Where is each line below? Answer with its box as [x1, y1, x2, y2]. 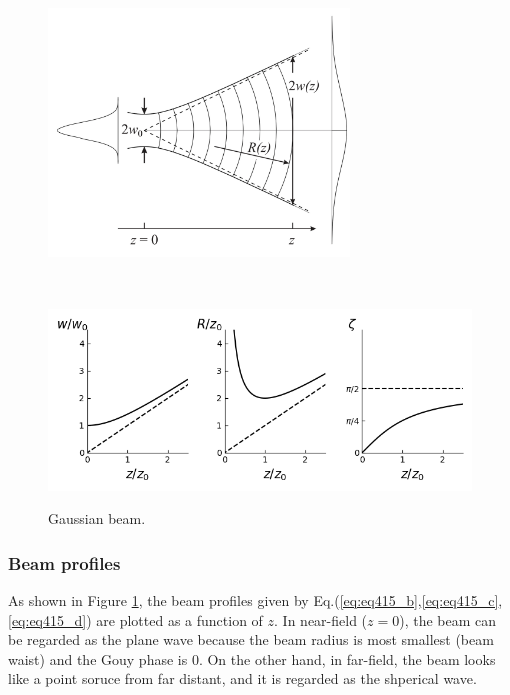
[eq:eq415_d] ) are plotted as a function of [8, 609, 263, 630]
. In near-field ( [274, 609, 368, 630]
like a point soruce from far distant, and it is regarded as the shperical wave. [8, 668, 477, 689]
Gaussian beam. [48, 508, 146, 529]
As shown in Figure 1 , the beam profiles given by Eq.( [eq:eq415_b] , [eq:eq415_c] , [8, 589, 503, 610]
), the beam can [399, 609, 497, 630]
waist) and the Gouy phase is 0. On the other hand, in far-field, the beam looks [8, 648, 496, 669]
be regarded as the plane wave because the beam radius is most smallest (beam [8, 629, 494, 650]
